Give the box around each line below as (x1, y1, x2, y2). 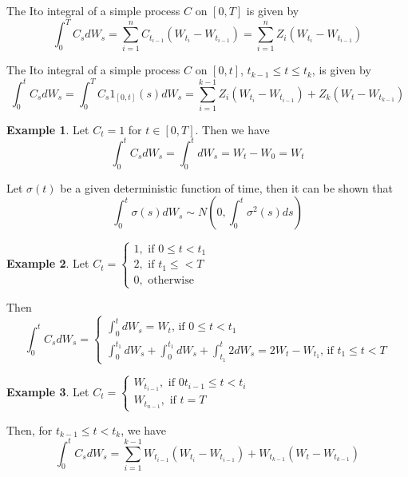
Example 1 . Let (6, 121, 89, 137)
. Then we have (195, 121, 270, 137)
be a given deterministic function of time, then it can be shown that (60, 179, 393, 196)
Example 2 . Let (6, 255, 89, 272)
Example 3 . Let (6, 383, 89, 399)
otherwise (148, 274, 194, 286)
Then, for (6, 421, 53, 438)
